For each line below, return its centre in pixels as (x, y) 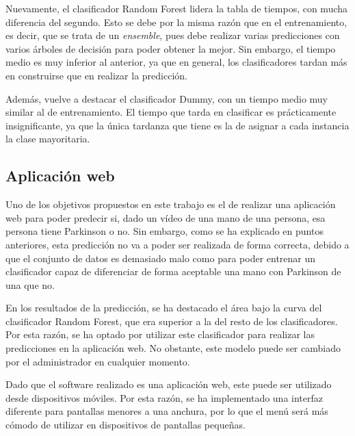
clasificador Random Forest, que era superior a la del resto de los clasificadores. (172, 321)
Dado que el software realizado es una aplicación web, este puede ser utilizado (169, 384)
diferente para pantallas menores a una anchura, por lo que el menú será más (167, 411)
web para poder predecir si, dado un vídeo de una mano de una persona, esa (166, 217)
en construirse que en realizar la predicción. (96, 75)
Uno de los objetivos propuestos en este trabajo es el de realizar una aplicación (171, 204)
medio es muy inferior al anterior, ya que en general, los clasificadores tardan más (176, 62)
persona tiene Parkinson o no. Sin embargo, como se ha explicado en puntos (165, 231)
